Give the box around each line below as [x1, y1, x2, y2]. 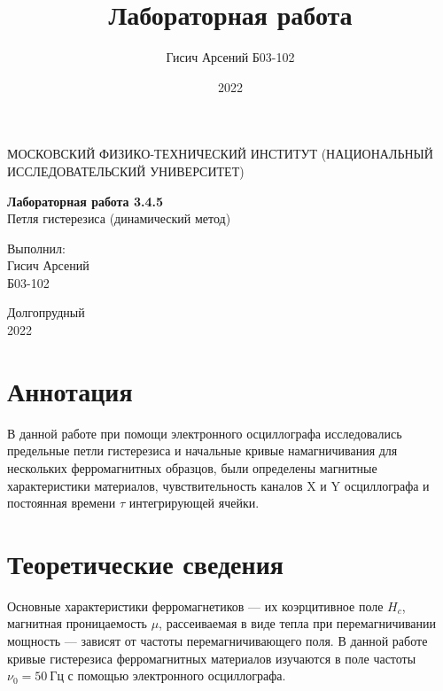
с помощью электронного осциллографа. [67, 666, 286, 685]
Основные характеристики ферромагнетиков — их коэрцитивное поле [7, 596, 384, 615]
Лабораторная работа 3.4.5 [7, 191, 164, 210]
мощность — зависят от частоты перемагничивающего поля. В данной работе [7, 632, 428, 650]
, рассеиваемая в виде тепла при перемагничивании [159, 614, 437, 633]
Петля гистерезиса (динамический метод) [7, 209, 231, 228]
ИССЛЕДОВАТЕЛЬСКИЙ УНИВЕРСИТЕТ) [7, 161, 245, 180]
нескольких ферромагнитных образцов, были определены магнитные [7, 458, 377, 477]
